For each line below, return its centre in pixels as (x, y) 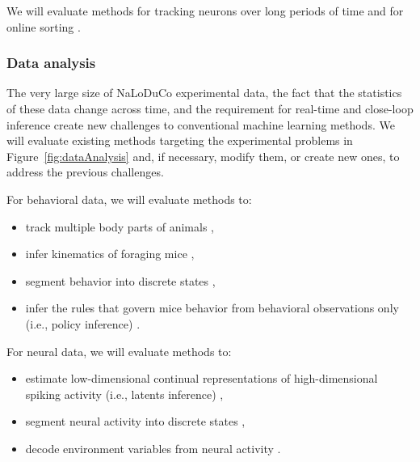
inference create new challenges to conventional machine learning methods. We (201, 124)
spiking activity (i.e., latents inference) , (124, 394)
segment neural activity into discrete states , (135, 421)
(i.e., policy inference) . (83, 323)
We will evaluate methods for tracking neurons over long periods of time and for (205, 11)
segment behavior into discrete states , (120, 280)
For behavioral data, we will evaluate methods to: (129, 199)
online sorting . (44, 26)
